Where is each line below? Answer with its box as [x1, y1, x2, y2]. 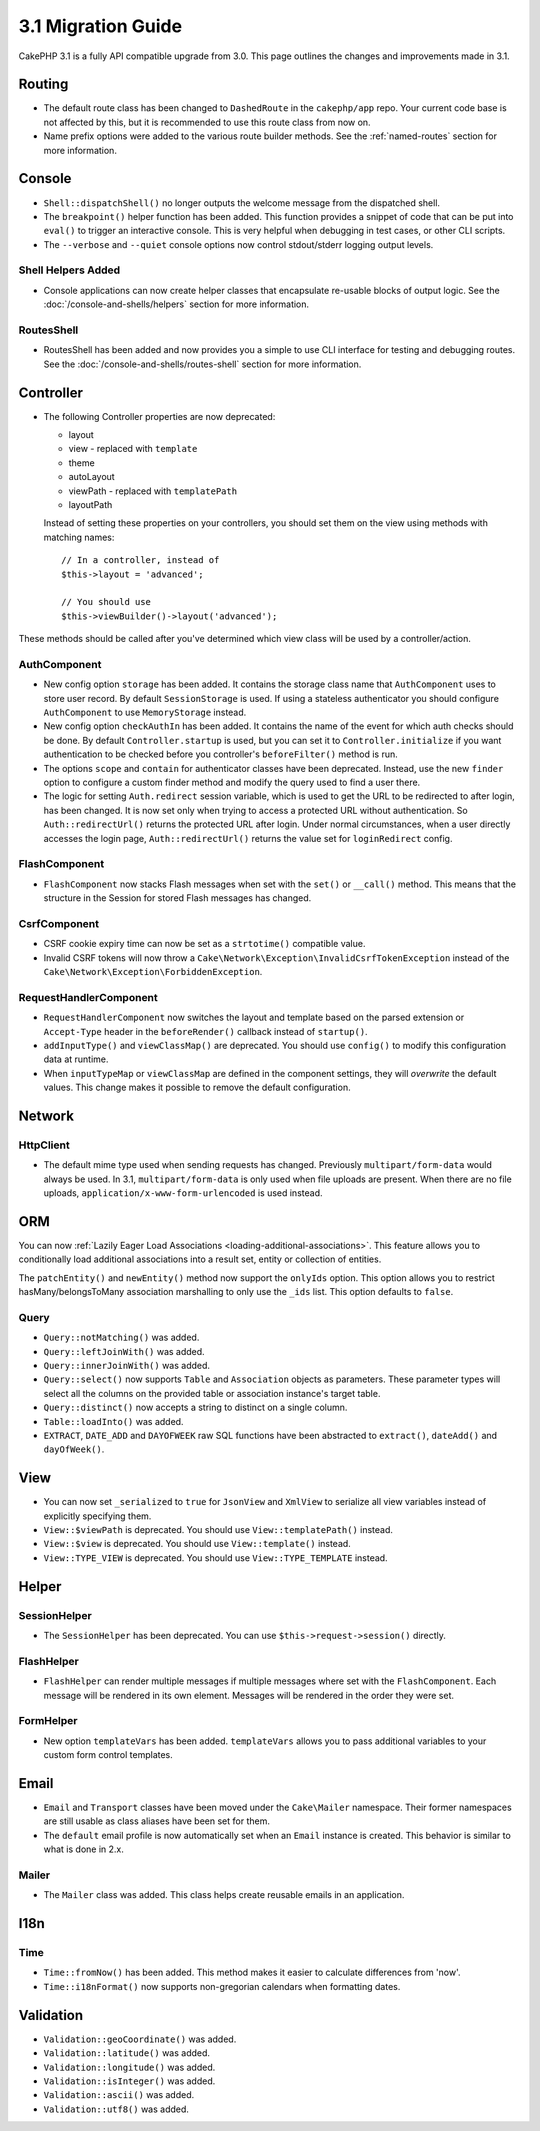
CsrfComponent [18, 916, 100, 930]
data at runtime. [43, 1053, 109, 1065]
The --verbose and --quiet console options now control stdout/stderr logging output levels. [43, 238, 434, 250]
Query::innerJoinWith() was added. [43, 1360, 210, 1372]
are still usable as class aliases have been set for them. [43, 1815, 270, 1827]
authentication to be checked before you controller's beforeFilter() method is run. [43, 748, 399, 760]
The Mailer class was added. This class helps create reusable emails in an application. [43, 1889, 405, 1901]
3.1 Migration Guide [18, 15, 183, 37]
